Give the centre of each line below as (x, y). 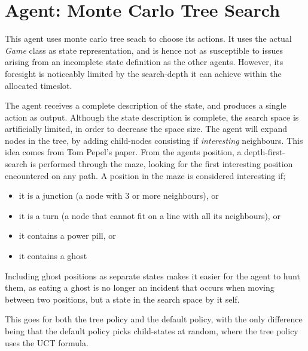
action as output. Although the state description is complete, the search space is (152, 117)
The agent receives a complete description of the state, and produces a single (146, 105)
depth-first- (265, 152)
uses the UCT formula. (47, 342)
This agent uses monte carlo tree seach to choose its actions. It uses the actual (148, 39)
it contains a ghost (53, 256)
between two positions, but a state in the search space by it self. (122, 299)
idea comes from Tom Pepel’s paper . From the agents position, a (123, 152)
